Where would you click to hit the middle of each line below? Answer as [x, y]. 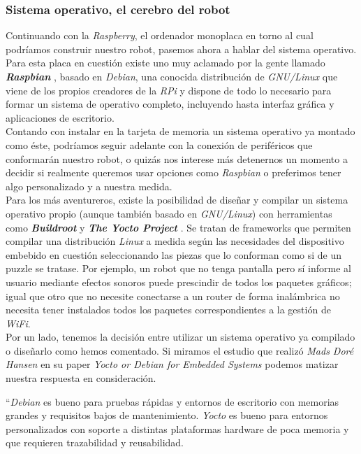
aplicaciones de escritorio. [60, 117]
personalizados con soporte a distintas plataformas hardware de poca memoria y [177, 428]
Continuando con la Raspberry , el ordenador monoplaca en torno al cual [160, 35]
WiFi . [18, 323]
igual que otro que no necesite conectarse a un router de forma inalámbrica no [173, 296]
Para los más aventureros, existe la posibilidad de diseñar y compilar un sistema [177, 200]
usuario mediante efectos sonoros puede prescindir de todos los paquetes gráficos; [179, 282]
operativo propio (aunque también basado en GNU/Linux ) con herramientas [169, 213]
